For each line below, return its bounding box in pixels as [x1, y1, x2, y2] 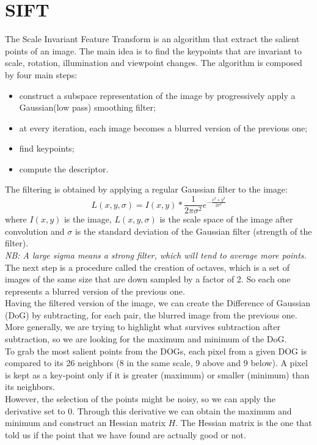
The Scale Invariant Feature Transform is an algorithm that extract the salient [5, 32, 300, 45]
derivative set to [5, 404, 65, 417]
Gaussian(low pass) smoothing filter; [19, 101, 156, 114]
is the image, [64, 213, 112, 226]
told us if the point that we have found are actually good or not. [5, 428, 246, 441]
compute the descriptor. [19, 162, 109, 175]
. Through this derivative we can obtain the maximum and [72, 404, 292, 417]
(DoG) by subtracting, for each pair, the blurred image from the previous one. [5, 308, 297, 321]
